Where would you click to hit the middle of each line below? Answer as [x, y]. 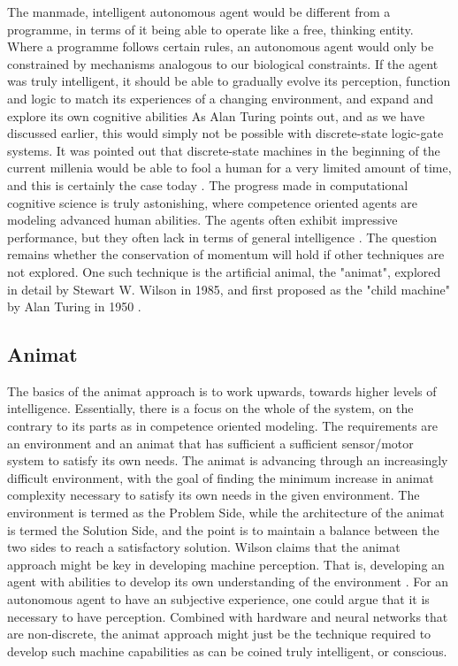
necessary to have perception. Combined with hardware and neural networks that [228, 616]
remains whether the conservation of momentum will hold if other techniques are [226, 254]
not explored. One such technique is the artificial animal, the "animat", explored [224, 271]
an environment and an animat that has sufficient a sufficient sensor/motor [210, 443]
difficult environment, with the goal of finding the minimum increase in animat [221, 477]
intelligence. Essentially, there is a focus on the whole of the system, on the [210, 408]
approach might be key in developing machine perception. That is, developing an [226, 564]
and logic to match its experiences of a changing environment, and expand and [221, 98]
